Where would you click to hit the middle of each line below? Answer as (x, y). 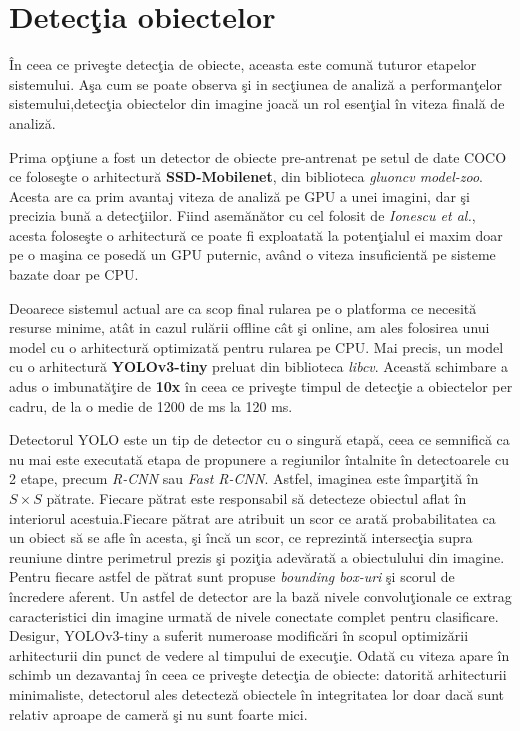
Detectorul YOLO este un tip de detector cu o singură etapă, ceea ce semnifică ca (259, 439)
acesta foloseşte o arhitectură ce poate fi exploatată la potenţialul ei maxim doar (256, 234)
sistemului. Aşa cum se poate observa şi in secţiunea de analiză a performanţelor (255, 83)
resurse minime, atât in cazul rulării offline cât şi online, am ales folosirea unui (249, 327)
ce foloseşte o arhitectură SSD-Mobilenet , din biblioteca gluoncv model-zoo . (246, 176)
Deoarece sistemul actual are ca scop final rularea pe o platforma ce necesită (243, 307)
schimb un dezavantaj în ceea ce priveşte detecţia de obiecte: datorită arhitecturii (258, 674)
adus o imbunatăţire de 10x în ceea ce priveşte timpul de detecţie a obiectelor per (261, 386)
